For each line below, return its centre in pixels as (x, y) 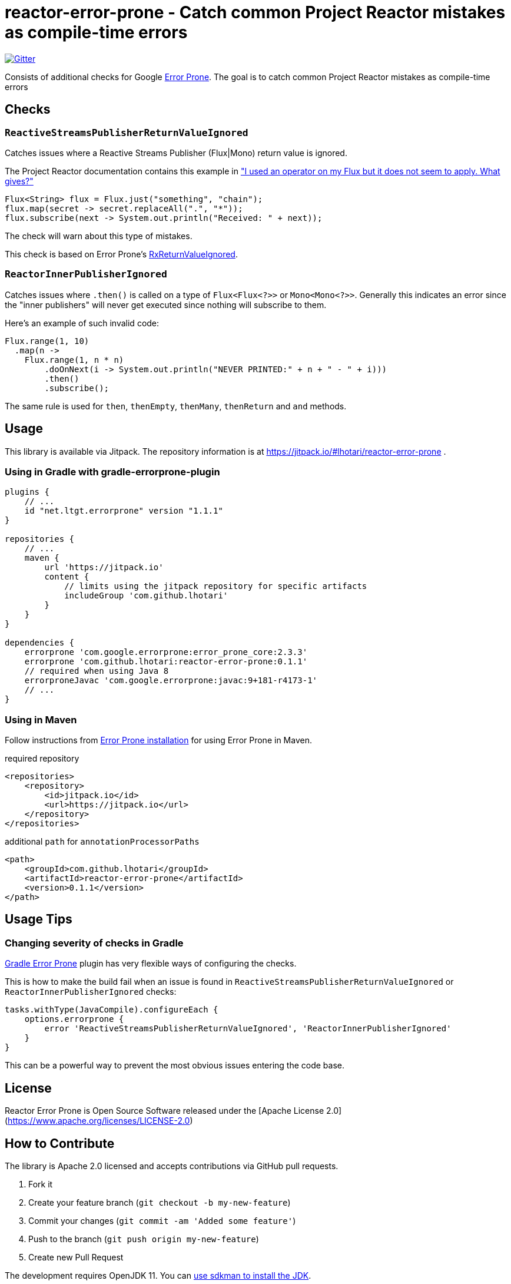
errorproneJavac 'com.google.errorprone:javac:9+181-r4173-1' (171, 681)
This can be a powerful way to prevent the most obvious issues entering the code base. (175, 1065)
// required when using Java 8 (97, 671)
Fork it (41, 1184)
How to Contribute (60, 1143)
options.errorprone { (74, 1019)
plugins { (27, 492)
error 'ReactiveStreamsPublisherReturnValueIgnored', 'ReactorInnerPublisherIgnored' (248, 1029)
